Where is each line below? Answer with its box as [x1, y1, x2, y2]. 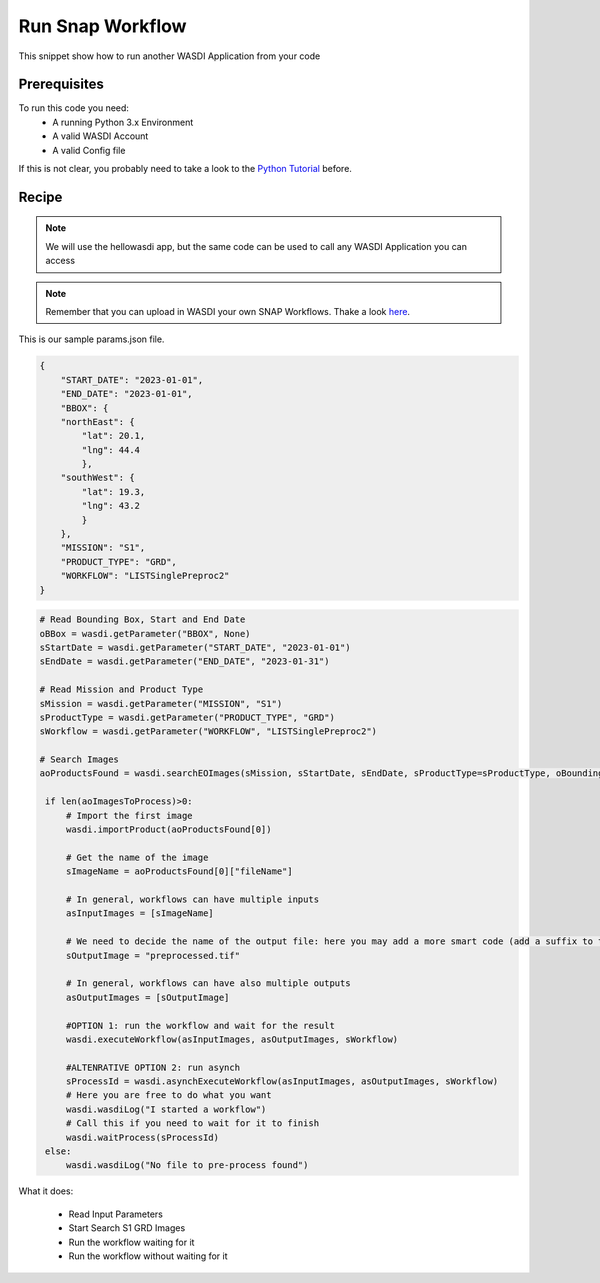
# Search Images [39, 754, 120, 765]
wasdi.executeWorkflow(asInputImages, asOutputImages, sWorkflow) [65, 1033, 399, 1045]
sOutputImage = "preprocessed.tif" [65, 950, 240, 961]
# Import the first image [65, 810, 194, 821]
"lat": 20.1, [81, 430, 146, 442]
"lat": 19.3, [81, 486, 146, 497]
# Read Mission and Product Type [39, 684, 204, 695]
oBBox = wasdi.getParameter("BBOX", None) [39, 628, 251, 639]
